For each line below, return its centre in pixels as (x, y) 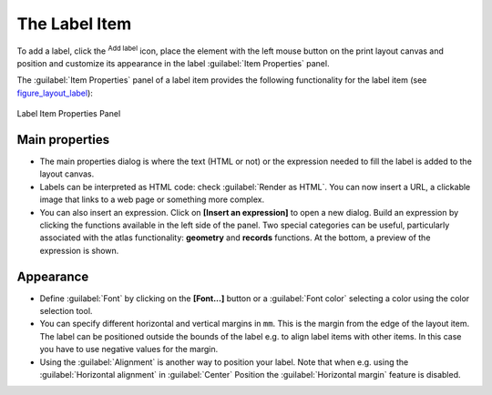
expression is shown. (79, 250)
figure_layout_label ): (55, 93)
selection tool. (66, 311)
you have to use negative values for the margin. (129, 349)
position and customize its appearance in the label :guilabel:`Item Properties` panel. (173, 63)
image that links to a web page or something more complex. (152, 199)
